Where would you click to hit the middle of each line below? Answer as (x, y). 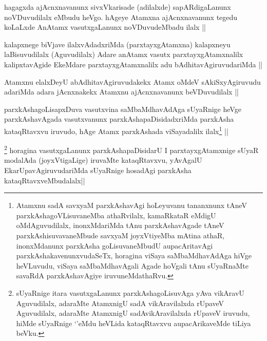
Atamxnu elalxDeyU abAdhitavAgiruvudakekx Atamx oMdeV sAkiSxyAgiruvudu (132, 81)
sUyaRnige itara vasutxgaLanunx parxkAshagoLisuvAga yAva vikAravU (130, 292)
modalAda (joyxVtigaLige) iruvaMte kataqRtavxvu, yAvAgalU (103, 160)
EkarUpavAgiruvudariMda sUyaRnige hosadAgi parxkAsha (98, 170)
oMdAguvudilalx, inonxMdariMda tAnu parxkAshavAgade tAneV (120, 225)
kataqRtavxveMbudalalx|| (45, 180)
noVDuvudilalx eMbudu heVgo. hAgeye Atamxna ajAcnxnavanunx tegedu (121, 17)
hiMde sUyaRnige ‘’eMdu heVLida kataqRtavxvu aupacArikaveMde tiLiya (133, 323)
